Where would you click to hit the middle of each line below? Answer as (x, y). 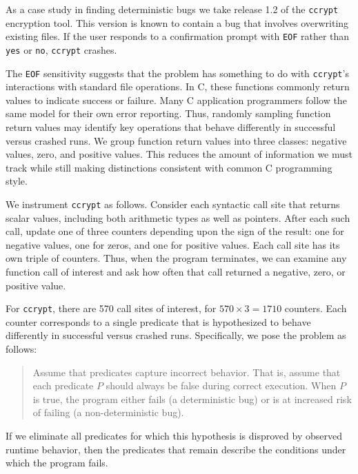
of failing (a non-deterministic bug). (108, 412)
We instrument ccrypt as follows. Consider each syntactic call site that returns (173, 204)
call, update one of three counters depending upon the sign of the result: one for (175, 231)
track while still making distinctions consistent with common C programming (169, 167)
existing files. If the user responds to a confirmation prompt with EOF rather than (178, 36)
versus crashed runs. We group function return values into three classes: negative (176, 140)
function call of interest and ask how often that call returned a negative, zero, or (176, 271)
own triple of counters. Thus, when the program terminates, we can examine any (176, 258)
